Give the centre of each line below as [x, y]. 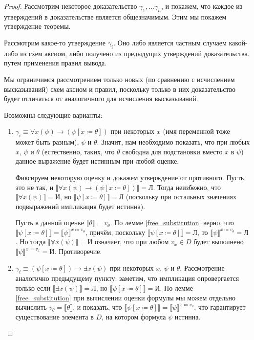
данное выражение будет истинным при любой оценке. [97, 161]
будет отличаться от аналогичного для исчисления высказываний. [101, 98]
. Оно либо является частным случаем [170, 42]
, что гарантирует [220, 307]
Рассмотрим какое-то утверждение [55, 42]
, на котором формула [134, 316]
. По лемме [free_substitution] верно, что [172, 223]
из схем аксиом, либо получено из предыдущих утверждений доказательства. [135, 53]
